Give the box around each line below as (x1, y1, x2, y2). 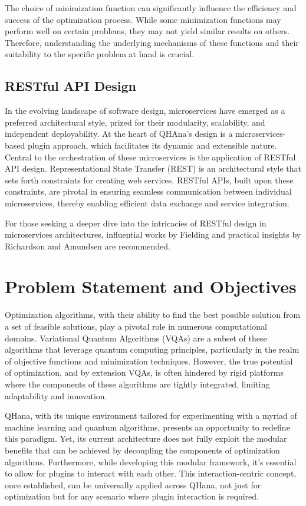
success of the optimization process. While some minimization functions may (5, 13, 281, 25)
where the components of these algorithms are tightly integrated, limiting (5, 377, 270, 390)
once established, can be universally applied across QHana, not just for (5, 478, 261, 491)
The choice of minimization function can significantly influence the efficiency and (5, 2, 297, 14)
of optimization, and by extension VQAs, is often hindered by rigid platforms (5, 366, 284, 379)
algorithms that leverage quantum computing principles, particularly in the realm (5, 343, 300, 356)
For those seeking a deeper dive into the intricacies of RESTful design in (5, 216, 266, 229)
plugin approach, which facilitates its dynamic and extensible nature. (27, 139, 277, 151)
